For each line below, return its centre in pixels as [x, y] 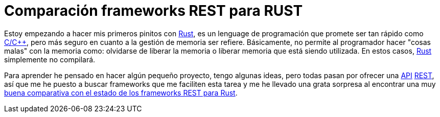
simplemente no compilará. [50, 59]
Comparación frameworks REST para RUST [154, 11]
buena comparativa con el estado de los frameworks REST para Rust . [121, 92]
